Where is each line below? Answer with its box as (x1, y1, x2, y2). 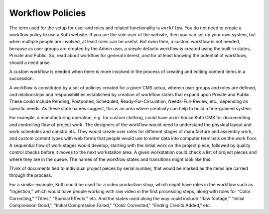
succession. (9, 75, 34, 81)
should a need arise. (9, 60, 51, 66)
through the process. (9, 172, 52, 178)
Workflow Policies (9, 7, 86, 18)
